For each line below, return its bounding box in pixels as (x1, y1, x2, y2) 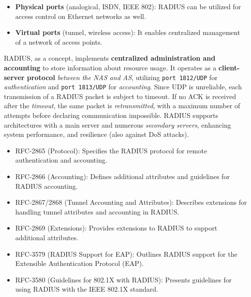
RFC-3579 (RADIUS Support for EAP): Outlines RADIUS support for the (15, 248, 237, 259)
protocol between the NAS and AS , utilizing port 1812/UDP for (27, 72, 218, 82)
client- (218, 62, 240, 72)
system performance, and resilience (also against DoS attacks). (4, 129, 189, 139)
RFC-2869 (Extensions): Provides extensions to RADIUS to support (15, 223, 218, 233)
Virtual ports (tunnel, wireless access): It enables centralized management (15, 27, 240, 37)
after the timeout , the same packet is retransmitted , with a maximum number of (4, 100, 240, 111)
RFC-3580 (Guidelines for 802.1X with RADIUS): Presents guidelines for (15, 274, 232, 284)
